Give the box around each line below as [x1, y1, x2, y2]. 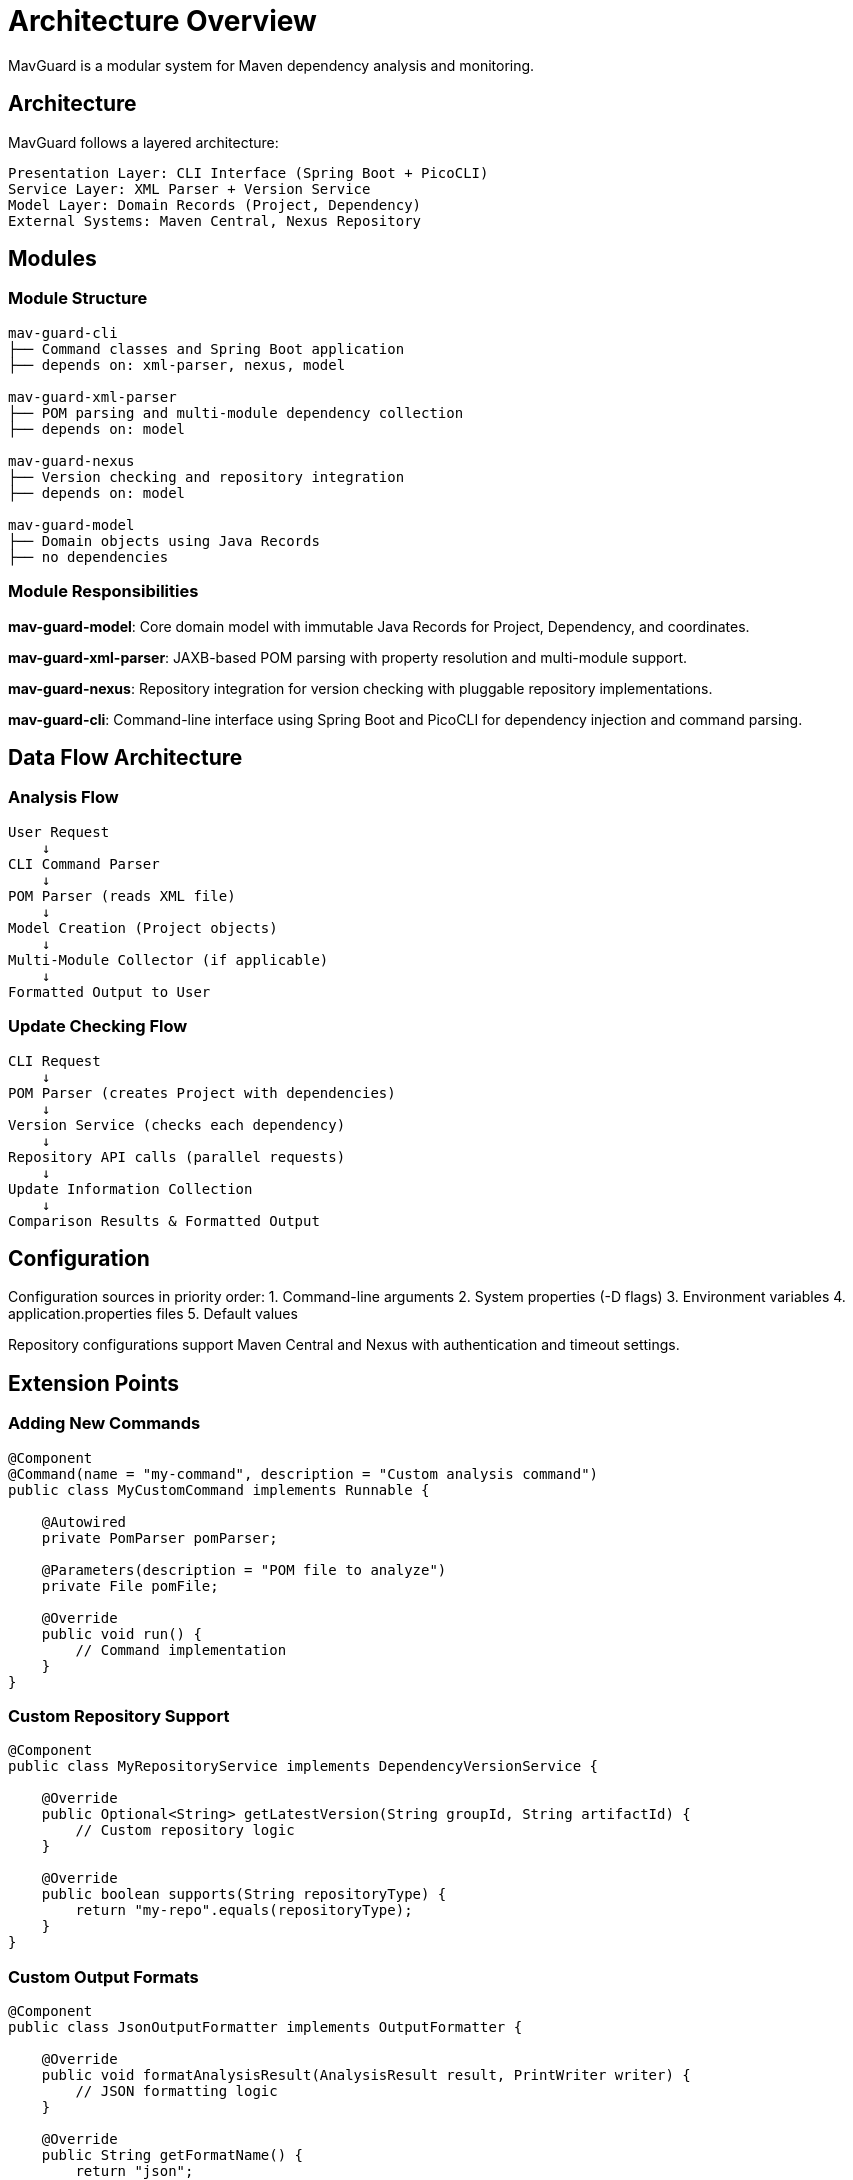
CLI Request [8, 1052, 101, 1069]
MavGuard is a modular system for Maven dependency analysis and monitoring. [8, 56, 535, 74]
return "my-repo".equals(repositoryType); [75, 1902, 413, 1919]
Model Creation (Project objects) [8, 919, 278, 936]
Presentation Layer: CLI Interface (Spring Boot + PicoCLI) [8, 164, 489, 181]
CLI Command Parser [8, 855, 160, 872]
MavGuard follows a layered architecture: [8, 133, 279, 151]
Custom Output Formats [8, 1966, 199, 1987]
